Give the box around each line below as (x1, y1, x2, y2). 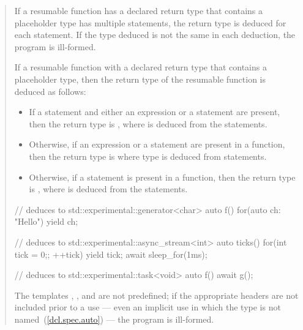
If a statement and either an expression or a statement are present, (29, 105, 280, 118)
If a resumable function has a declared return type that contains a (14, 4, 263, 17)
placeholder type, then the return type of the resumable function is (14, 72, 266, 85)
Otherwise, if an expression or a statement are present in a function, (29, 138, 285, 151)
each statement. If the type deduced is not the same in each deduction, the (14, 28, 296, 41)
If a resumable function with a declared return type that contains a (14, 61, 267, 73)
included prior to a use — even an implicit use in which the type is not (14, 301, 281, 313)
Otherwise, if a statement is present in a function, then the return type (29, 170, 296, 183)
